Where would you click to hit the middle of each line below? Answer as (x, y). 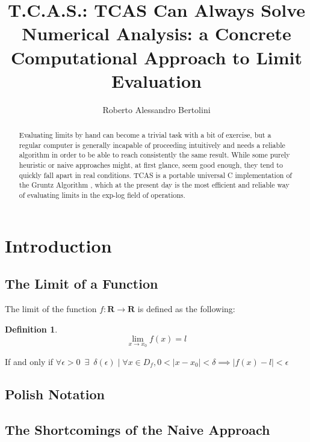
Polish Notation (55, 394)
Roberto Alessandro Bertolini (157, 109)
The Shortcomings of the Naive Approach (138, 429)
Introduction (58, 245)
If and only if (29, 361)
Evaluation (157, 80)
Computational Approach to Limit (157, 57)
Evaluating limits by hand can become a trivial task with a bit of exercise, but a (145, 135)
